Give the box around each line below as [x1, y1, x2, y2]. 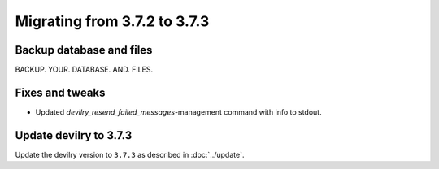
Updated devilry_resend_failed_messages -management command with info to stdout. [35, 106, 322, 117]
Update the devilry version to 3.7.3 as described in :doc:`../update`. [15, 149, 245, 159]
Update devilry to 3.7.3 [15, 128, 133, 142]
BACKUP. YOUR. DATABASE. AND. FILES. [15, 65, 154, 75]
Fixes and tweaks [15, 85, 106, 99]
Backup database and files [15, 43, 153, 57]
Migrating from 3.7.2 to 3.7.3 [15, 12, 210, 30]
